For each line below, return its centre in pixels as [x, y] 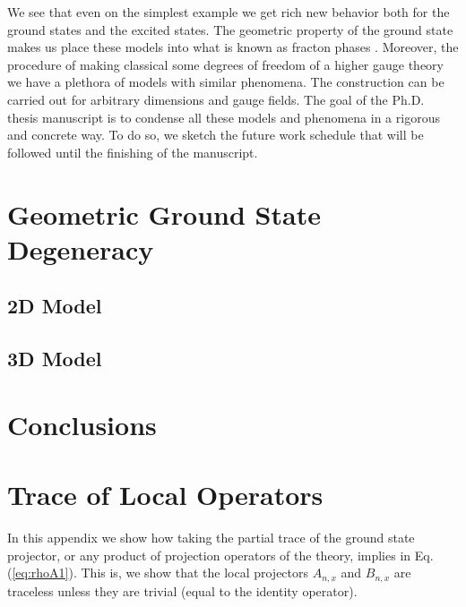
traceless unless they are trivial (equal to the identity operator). [182, 590]
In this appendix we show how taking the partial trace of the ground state [211, 537]
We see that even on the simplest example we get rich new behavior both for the [229, 12]
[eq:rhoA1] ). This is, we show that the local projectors [160, 573]
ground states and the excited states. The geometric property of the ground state [230, 29]
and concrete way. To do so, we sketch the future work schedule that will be [216, 135]
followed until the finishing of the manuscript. [133, 152]
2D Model [55, 306]
